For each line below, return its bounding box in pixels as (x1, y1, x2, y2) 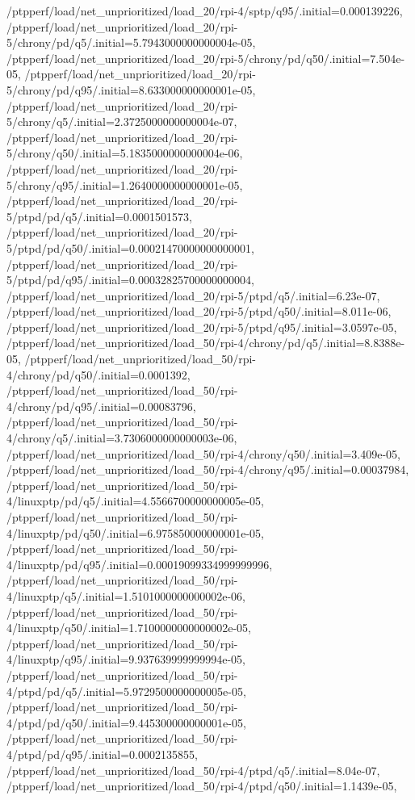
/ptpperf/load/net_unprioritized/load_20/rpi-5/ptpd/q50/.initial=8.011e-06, (6, 303, 392, 320)
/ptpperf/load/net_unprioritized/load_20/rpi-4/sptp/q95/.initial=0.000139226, (6, 2, 403, 19)
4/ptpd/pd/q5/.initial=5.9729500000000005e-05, (6, 682, 246, 699)
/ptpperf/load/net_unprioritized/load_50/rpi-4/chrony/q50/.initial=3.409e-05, (6, 445, 400, 462)
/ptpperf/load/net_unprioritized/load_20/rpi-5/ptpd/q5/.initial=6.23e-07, (6, 287, 380, 304)
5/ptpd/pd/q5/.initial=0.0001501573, (6, 207, 192, 224)
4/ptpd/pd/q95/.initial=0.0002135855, (6, 745, 198, 762)
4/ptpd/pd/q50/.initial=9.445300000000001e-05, (6, 714, 246, 731)
